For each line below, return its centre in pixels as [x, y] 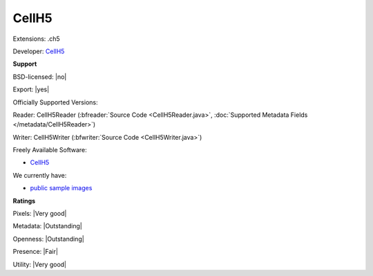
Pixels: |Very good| [40, 214]
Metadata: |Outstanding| [47, 226]
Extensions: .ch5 [36, 39]
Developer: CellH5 [39, 51]
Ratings [24, 201]
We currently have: [40, 175]
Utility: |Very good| [40, 264]
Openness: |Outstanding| [48, 239]
